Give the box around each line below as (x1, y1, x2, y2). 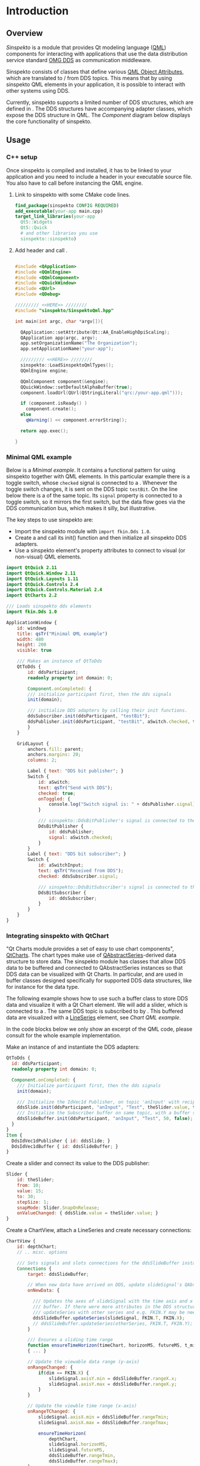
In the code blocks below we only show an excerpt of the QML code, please (6, 1025, 192, 1033)
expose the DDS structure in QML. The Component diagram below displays (6, 112, 190, 118)
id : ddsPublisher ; (48, 829, 95, 835)
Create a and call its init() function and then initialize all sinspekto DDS (14, 534, 187, 541)
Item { (6, 1132, 23, 1138)
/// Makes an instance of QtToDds (17, 658, 102, 664)
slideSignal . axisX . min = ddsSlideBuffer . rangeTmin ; (37, 1414, 169, 1420)
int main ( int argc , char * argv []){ (14, 318, 104, 324)
